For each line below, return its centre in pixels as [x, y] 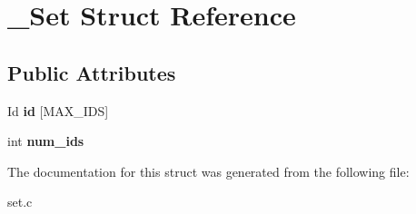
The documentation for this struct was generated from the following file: [208, 171]
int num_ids [46, 141]
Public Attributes [92, 72]
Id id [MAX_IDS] [58, 110]
